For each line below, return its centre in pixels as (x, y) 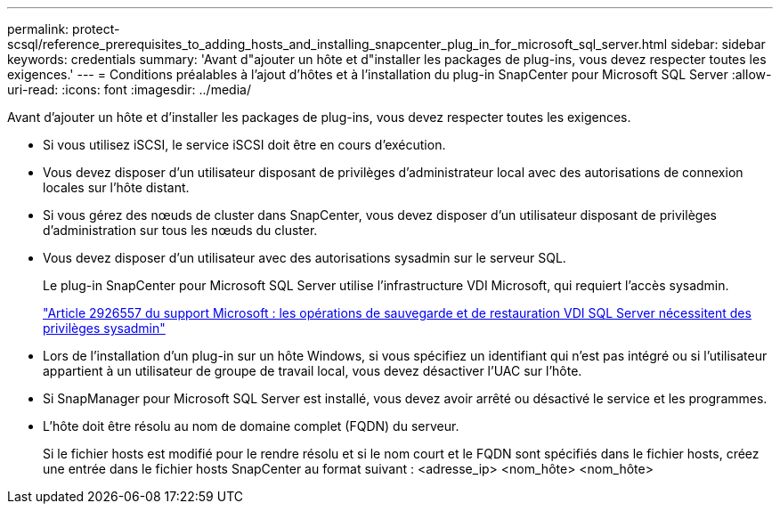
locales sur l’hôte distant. (116, 187)
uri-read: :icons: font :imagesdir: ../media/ (129, 89)
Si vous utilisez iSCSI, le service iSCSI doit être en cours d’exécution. (244, 145)
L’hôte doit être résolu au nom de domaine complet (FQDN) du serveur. (251, 426)
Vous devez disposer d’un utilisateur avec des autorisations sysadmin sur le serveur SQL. (305, 258)
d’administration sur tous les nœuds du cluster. (180, 230)
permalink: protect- (64, 29)
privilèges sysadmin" (104, 328)
